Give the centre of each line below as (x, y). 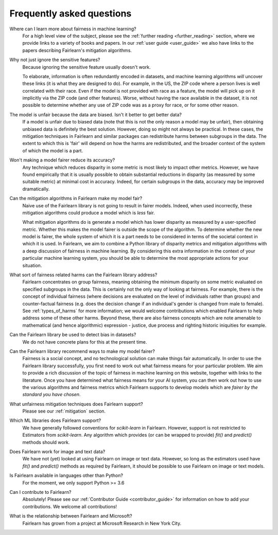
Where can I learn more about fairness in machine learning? (73, 29)
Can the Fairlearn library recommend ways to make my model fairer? (82, 351)
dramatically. (36, 189)
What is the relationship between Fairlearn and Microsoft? (71, 516)
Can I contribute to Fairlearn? (40, 492)
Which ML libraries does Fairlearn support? (55, 421)
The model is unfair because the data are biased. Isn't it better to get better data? (96, 114)
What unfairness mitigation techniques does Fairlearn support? (76, 404)
